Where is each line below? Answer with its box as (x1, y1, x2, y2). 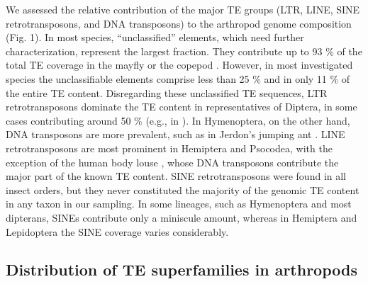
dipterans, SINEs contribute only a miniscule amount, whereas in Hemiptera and (6, 210, 357, 225)
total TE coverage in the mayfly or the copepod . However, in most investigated (6, 57, 353, 72)
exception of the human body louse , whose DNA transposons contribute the (6, 154, 339, 169)
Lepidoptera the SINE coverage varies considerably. (6, 224, 229, 239)
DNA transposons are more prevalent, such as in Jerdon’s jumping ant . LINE (6, 127, 345, 142)
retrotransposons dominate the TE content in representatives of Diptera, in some (6, 99, 357, 114)
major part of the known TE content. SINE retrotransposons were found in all (6, 169, 347, 183)
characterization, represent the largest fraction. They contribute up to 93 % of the (6, 43, 362, 58)
